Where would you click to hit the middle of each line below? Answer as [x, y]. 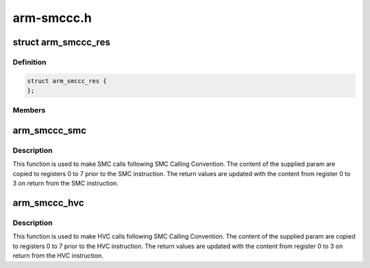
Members [29, 110]
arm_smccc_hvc [49, 203]
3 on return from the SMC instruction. [66, 183]
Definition [29, 62]
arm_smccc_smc [50, 131]
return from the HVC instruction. [58, 256]
